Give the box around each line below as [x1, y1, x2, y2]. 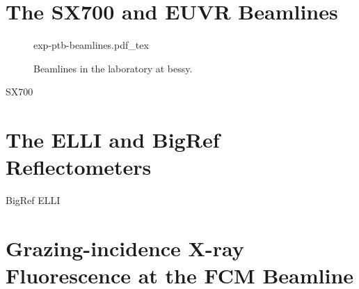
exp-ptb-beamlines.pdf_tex [33, 38, 149, 52]
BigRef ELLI [6, 193, 61, 208]
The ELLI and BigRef [6, 125, 220, 154]
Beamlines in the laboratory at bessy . [33, 61, 193, 75]
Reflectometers [6, 153, 152, 181]
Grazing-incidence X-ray [6, 234, 244, 262]
